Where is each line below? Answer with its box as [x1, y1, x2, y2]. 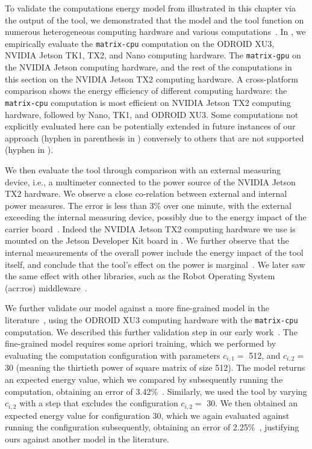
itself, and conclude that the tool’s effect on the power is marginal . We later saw [5, 258, 305, 270]
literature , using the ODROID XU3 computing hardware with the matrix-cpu [5, 314, 298, 326]
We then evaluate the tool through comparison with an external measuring [5, 163, 281, 176]
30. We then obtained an [207, 397, 298, 409]
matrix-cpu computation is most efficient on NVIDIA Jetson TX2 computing [5, 96, 292, 108]
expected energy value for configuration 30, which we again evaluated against [5, 409, 290, 421]
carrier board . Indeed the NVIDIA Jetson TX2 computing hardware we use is [5, 222, 296, 235]
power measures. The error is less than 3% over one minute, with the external [5, 199, 292, 211]
